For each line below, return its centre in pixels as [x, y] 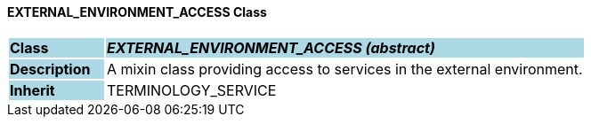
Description [50, 69]
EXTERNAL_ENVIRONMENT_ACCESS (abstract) [271, 47]
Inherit [32, 90]
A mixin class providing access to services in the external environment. [344, 69]
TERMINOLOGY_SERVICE [191, 90]
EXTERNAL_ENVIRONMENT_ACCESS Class [137, 12]
